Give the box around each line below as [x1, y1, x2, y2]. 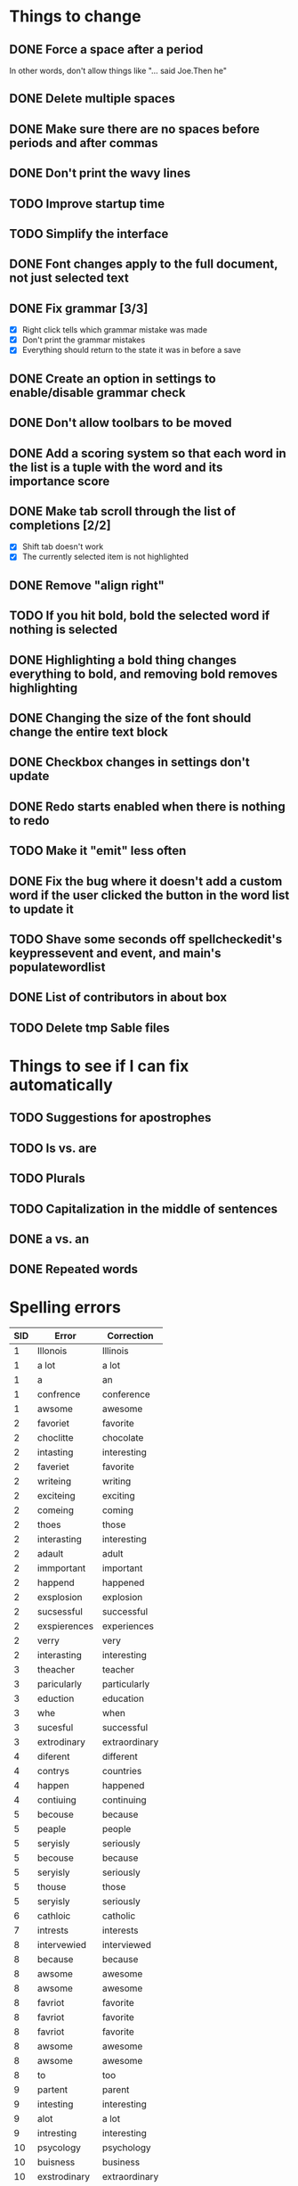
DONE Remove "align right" [9, 578, 165, 593]
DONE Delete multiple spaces [9, 91, 175, 106]
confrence [36, 1388, 81, 1401]
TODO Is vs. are [9, 1140, 97, 1155]
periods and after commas [9, 136, 158, 151]
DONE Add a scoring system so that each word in [9, 446, 286, 461]
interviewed [101, 1939, 151, 1952]
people [101, 1823, 132, 1836]
